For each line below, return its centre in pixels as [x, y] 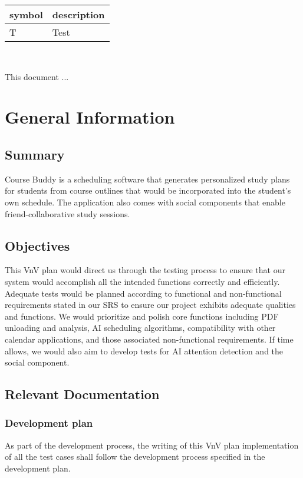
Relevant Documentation [82, 394]
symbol [26, 14]
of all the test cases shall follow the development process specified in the [135, 457]
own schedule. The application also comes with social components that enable [145, 202]
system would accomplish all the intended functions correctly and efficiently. [142, 281]
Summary [35, 154]
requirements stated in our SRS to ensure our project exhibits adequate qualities [150, 305]
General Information [90, 117]
